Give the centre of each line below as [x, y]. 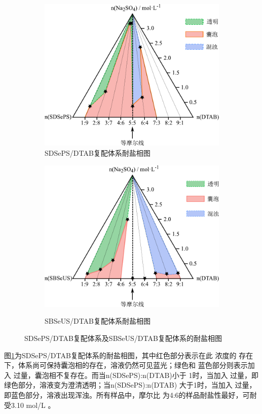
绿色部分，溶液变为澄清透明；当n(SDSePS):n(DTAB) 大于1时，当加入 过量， [130, 385]
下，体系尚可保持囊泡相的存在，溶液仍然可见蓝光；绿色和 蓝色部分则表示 [126, 365]
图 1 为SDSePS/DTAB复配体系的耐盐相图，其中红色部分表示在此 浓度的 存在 [129, 355]
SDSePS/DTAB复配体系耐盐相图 [98, 152]
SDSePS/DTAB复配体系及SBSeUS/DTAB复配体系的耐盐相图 [123, 338]
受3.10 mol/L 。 [30, 405]
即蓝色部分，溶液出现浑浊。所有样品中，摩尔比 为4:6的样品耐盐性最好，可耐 [130, 395]
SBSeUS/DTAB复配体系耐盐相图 [98, 321]
